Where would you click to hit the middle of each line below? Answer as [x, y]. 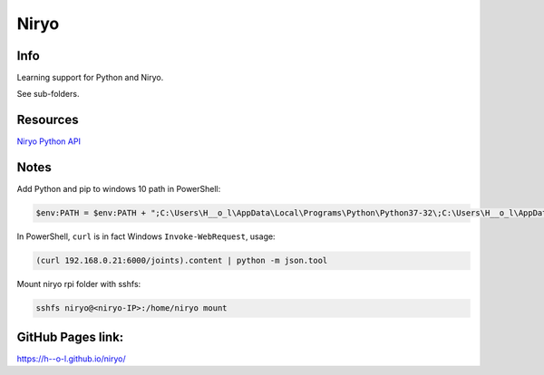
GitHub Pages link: [70, 337]
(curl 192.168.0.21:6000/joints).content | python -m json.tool [182, 261]
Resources [48, 120]
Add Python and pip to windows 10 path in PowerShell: [119, 189]
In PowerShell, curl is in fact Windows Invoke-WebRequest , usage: [146, 236]
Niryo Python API [49, 141]
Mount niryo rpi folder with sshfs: [79, 284]
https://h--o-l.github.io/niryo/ [71, 359]
